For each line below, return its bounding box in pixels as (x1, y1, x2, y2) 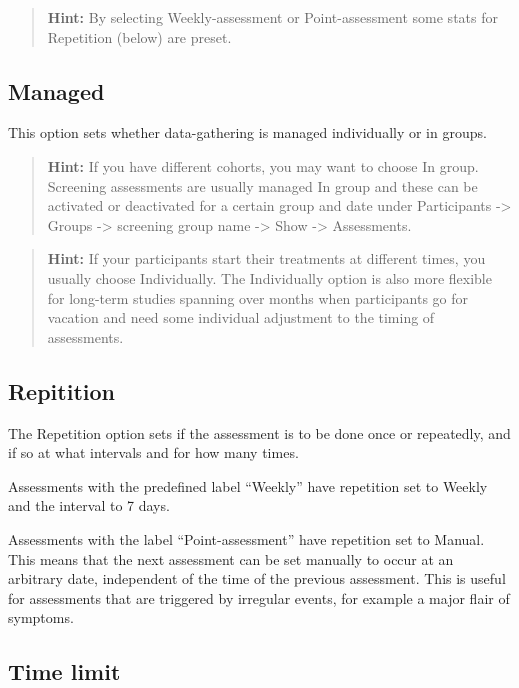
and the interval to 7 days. (8, 495, 170, 516)
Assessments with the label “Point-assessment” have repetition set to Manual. (8, 528, 485, 549)
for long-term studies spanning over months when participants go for (47, 287, 469, 308)
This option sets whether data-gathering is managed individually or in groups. (8, 122, 487, 143)
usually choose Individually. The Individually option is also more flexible (47, 267, 492, 288)
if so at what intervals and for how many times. (8, 442, 299, 463)
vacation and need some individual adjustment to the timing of (47, 307, 435, 328)
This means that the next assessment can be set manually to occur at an (8, 548, 454, 569)
